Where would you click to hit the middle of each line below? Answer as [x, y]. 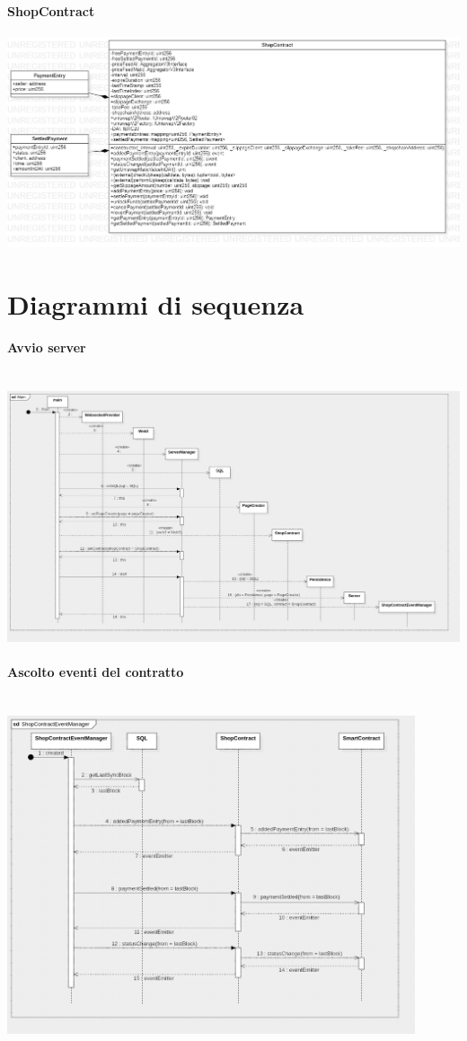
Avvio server [47, 347]
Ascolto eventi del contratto [96, 672]
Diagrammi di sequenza [156, 303]
